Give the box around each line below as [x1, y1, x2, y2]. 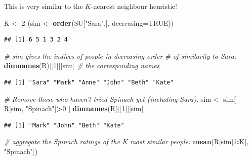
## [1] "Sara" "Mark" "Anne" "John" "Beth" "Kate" [4, 79, 174, 86]
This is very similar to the [4, 1, 83, 11]
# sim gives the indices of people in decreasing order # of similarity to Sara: [4, 50, 237, 61]
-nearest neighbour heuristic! [90, 1, 177, 11]
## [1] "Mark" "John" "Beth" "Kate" [4, 121, 125, 129]
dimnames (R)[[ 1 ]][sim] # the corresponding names [4, 60, 160, 71]
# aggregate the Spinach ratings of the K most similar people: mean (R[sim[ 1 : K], [4, 136, 249, 147]
